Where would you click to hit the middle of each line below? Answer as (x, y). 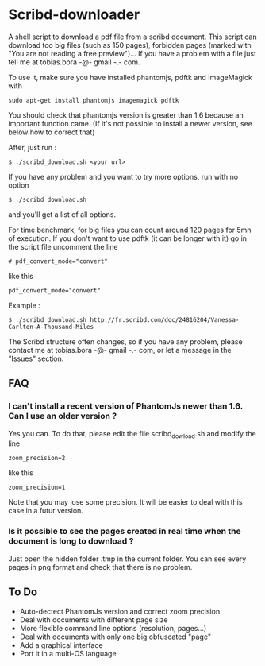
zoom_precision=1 (37, 488)
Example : (25, 305)
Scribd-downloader (74, 15)
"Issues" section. (36, 358)
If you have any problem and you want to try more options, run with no (123, 176)
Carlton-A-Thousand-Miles (51, 327)
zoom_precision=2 (37, 459)
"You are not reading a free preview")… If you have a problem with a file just (132, 53)
